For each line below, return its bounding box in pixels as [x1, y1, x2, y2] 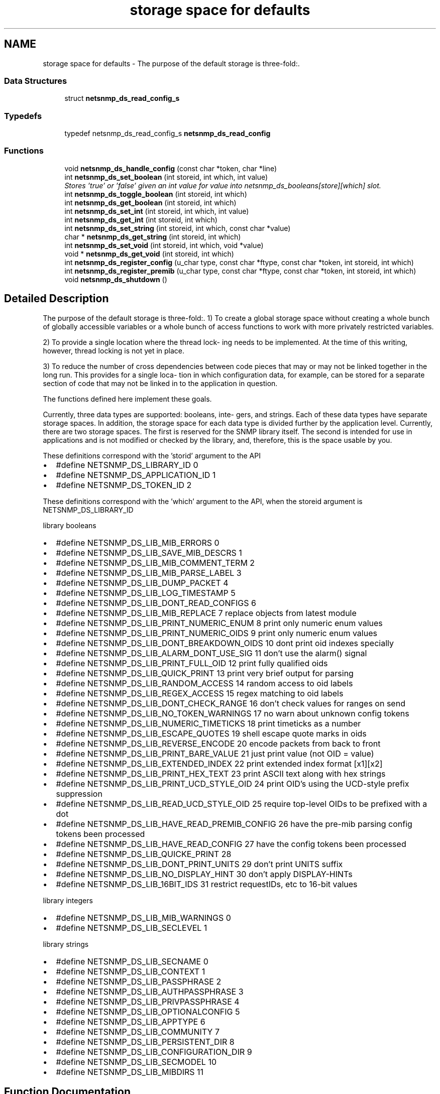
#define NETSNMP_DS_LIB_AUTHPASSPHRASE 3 [56, 986, 244, 997]
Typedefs [4, 110, 42, 121]
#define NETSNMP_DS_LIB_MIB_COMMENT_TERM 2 [56, 557, 255, 568]
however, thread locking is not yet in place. [43, 346, 185, 355]
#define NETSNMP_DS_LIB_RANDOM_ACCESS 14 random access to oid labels [56, 678, 353, 688]
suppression [56, 788, 102, 799]
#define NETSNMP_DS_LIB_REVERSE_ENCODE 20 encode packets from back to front [56, 738, 381, 749]
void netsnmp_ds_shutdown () [64, 275, 167, 284]
